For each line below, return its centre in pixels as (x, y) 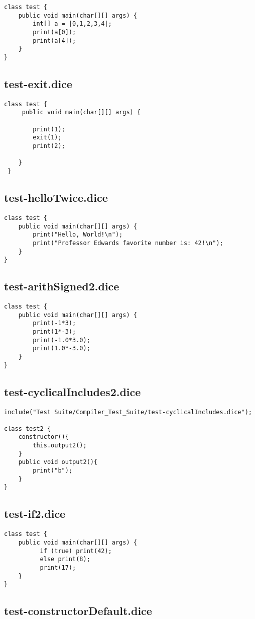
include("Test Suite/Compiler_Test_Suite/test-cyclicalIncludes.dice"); (128, 412)
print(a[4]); (54, 41)
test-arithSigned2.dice (62, 286)
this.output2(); (60, 446)
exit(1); (47, 138)
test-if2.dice (35, 514)
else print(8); (65, 559)
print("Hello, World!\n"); (78, 235)
